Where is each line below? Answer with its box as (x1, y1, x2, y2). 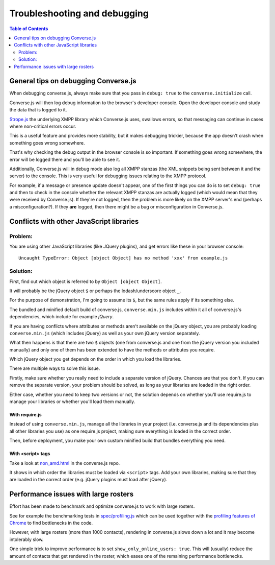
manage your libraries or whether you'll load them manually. (9, 398, 135, 405)
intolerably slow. (9, 536, 44, 543)
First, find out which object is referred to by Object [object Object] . (9, 278, 162, 285)
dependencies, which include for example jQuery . (9, 314, 114, 320)
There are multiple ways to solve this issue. (9, 365, 100, 371)
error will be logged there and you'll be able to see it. (9, 156, 121, 162)
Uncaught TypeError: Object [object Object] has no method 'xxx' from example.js (18, 255, 228, 261)
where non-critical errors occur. (9, 123, 76, 129)
